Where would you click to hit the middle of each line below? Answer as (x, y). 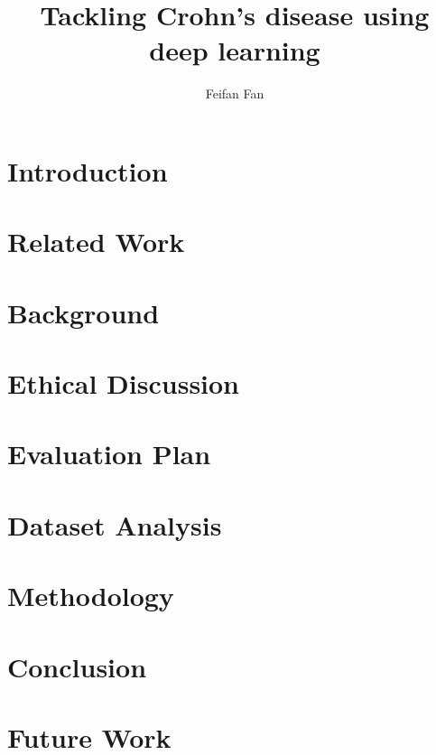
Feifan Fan (235, 93)
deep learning (235, 50)
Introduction (88, 170)
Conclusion (77, 666)
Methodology (91, 596)
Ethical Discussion (124, 383)
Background (83, 312)
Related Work (96, 242)
